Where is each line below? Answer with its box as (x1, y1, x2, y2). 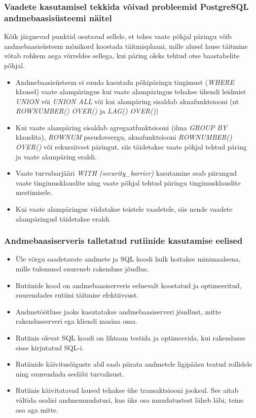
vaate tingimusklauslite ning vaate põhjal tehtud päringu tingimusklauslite (15, 177, 241, 188)
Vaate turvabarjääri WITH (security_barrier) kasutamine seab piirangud (15, 168, 237, 178)
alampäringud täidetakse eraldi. (15, 213, 111, 224)
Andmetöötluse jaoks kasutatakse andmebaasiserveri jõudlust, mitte (15, 306, 221, 316)
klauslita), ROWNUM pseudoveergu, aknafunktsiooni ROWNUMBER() (15, 132, 232, 142)
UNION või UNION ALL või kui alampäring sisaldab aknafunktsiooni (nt (15, 96, 239, 106)
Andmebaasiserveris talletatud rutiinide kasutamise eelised (4, 234, 243, 247)
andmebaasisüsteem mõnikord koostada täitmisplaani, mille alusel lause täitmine (4, 40, 248, 51)
